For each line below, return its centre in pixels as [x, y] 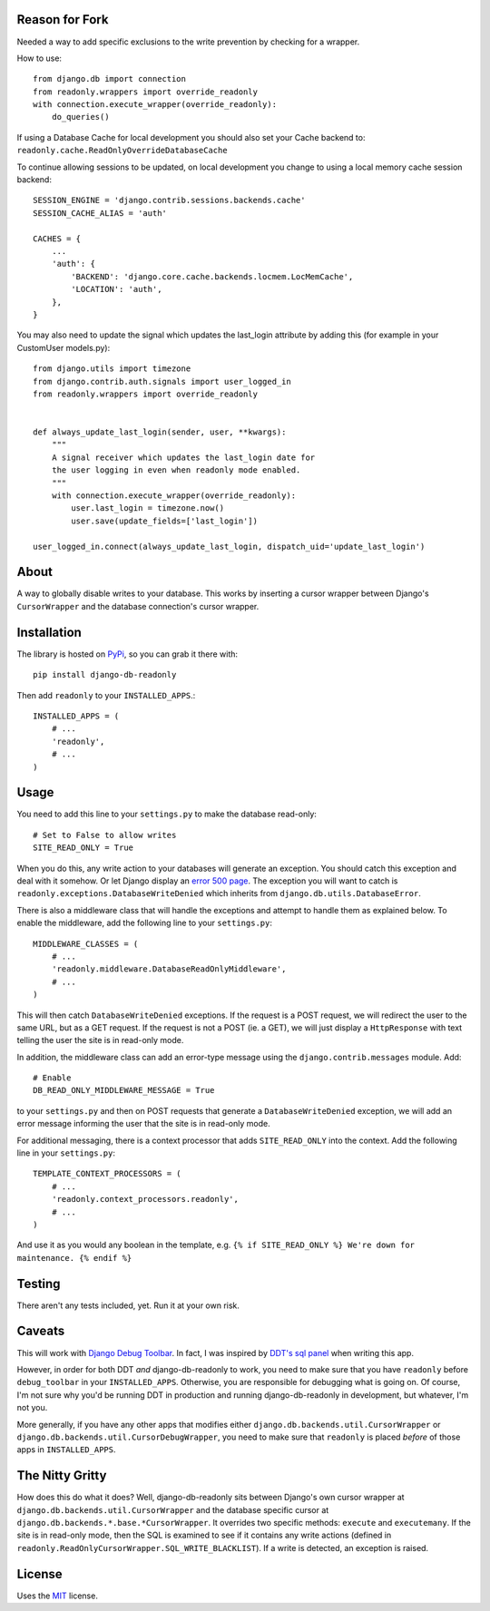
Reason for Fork [63, 20]
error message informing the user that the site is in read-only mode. [144, 1124]
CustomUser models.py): [64, 347]
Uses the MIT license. [58, 1596]
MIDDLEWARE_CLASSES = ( [86, 944]
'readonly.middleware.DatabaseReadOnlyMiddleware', [169, 969]
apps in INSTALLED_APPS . [66, 1450]
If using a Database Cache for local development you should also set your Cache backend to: [191, 137]
